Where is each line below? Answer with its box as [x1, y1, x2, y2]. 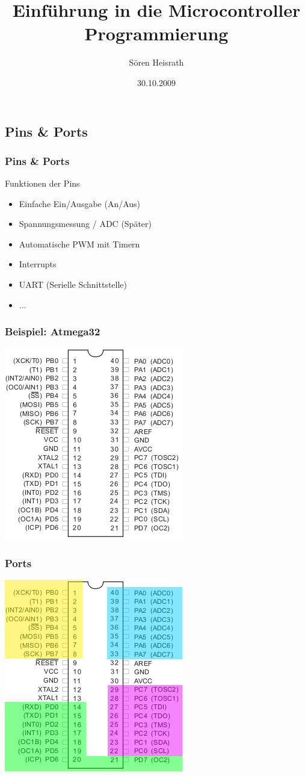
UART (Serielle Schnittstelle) [19, 278, 127, 291]
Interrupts [19, 258, 57, 270]
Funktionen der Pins [5, 177, 80, 190]
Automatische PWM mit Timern [19, 237, 140, 250]
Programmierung [84, 21, 229, 46]
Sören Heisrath [129, 56, 184, 69]
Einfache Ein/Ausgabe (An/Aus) [19, 197, 141, 210]
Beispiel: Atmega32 [5, 324, 100, 339]
